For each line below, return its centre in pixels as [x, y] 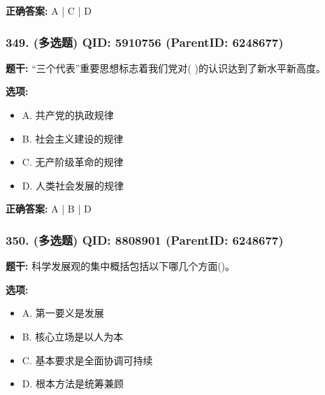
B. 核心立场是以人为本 [73, 336]
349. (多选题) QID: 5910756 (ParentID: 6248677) [145, 42]
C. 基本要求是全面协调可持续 [87, 360]
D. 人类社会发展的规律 [73, 185]
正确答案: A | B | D [49, 209]
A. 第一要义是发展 [63, 313]
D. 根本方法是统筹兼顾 [73, 383]
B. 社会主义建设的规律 [73, 138]
